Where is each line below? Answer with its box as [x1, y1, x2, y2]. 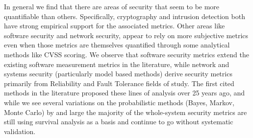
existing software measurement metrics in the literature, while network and [4, 59, 229, 69]
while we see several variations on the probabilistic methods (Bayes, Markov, [4, 97, 234, 107]
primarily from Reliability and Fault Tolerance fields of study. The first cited [4, 78, 234, 88]
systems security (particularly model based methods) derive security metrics [4, 69, 232, 79]
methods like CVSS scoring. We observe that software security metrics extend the [4, 49, 249, 59]
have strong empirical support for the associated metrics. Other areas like [4, 21, 225, 31]
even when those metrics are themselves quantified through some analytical [4, 40, 230, 50]
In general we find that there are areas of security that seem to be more [4, 1, 220, 11]
